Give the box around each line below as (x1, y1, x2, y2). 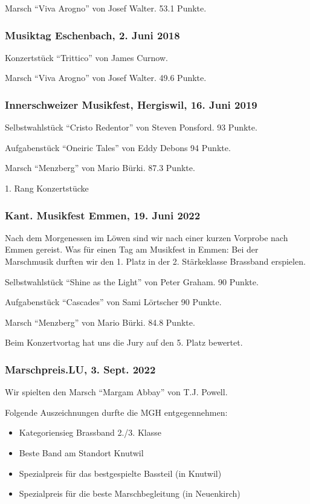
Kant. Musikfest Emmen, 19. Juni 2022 (5, 207, 201, 222)
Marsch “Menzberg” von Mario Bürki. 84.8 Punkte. (5, 315, 195, 328)
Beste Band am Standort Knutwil (19, 446, 144, 459)
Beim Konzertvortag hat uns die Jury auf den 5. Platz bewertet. (5, 336, 243, 349)
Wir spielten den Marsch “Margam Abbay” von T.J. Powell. (5, 386, 228, 398)
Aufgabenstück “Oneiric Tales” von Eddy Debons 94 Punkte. (5, 141, 231, 153)
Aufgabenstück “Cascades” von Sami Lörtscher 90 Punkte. (5, 296, 222, 308)
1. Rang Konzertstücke (5, 182, 89, 194)
